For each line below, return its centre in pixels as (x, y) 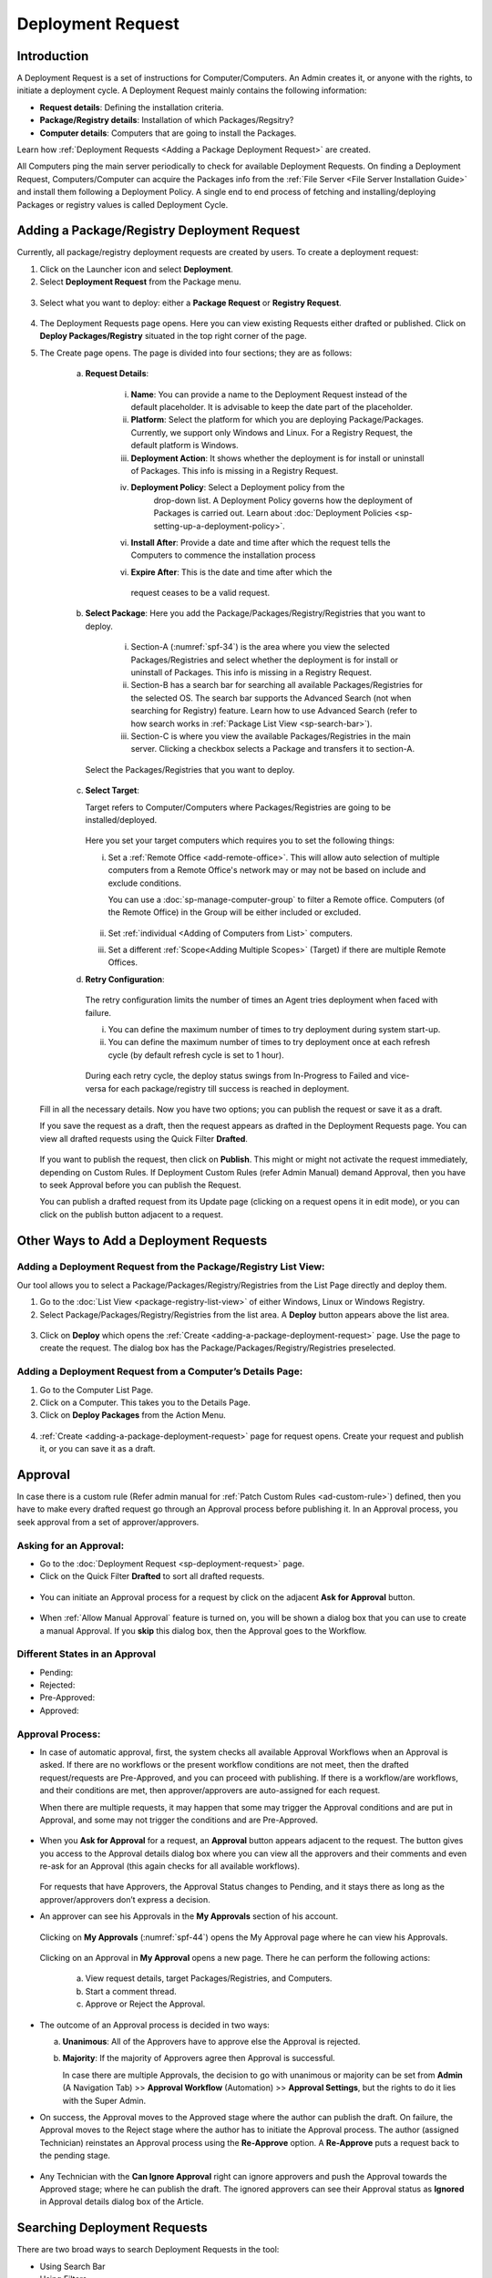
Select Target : (113, 790)
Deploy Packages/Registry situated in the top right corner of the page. (173, 336)
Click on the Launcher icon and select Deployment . (137, 269)
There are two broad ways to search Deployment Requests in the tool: (148, 2250)
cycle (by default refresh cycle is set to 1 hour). (196, 1055)
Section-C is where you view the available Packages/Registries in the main (271, 736)
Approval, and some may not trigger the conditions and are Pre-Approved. (179, 1820)
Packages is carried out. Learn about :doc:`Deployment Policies (273, 513)
